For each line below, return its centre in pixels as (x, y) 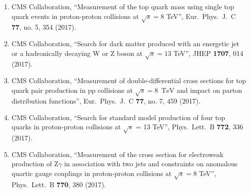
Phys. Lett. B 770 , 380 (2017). (59, 184)
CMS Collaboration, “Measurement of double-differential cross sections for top (129, 80)
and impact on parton (209, 90)
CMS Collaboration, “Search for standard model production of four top (118, 117)
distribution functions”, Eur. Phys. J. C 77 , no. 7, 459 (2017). (106, 101)
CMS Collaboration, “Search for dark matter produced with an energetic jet (125, 43)
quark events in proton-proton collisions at (75, 16)
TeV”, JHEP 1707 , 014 (208, 53)
